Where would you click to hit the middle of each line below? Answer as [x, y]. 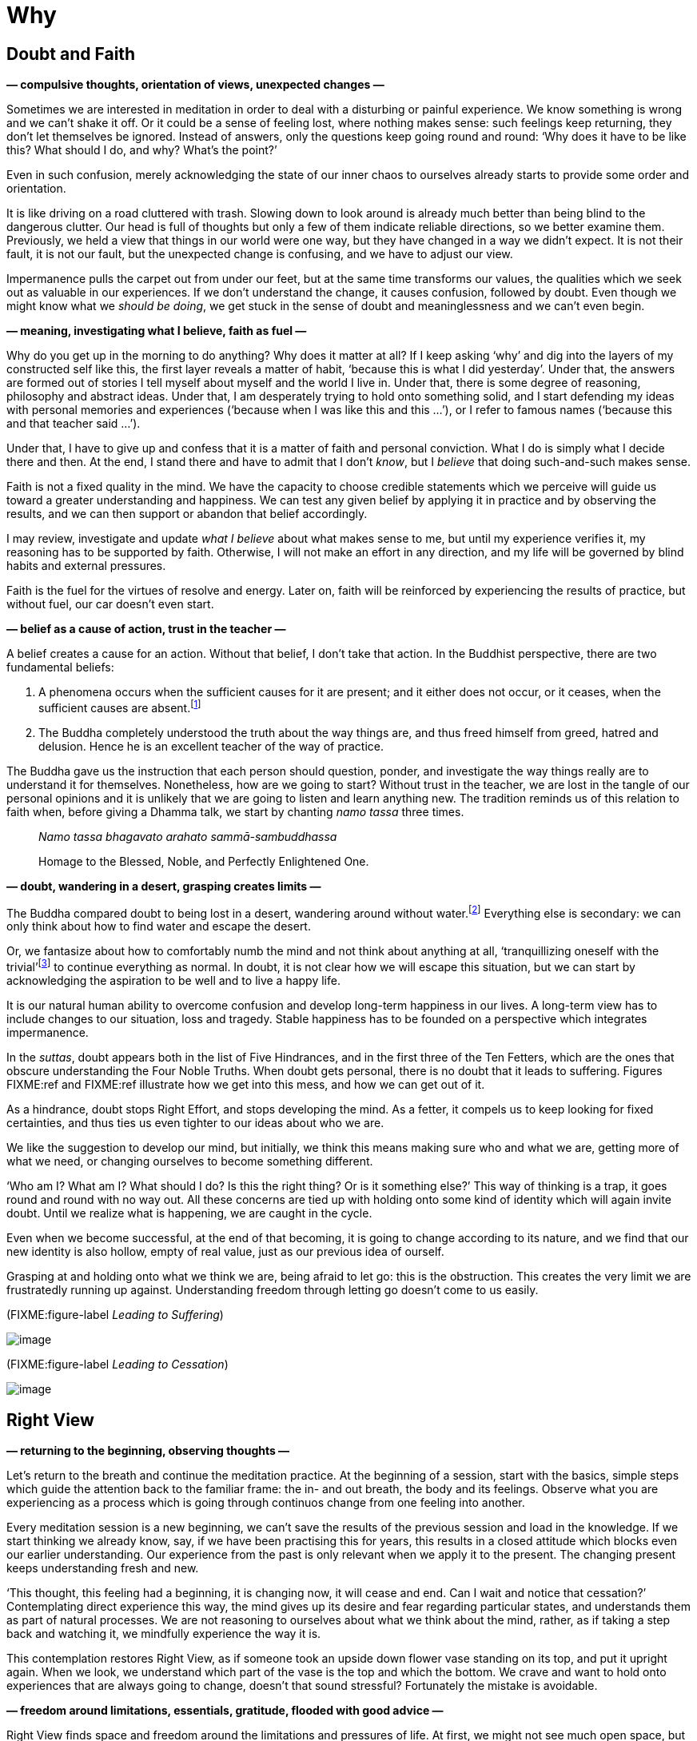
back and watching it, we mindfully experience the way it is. [164, 1633]
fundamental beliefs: [60, 667]
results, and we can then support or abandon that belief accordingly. [187, 514]
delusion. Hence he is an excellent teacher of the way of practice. [211, 746]
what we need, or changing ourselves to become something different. [190, 1161]
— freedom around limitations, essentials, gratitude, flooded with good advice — [225, 1710]
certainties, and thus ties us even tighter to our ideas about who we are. [195, 1123]
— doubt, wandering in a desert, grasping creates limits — [164, 886]
